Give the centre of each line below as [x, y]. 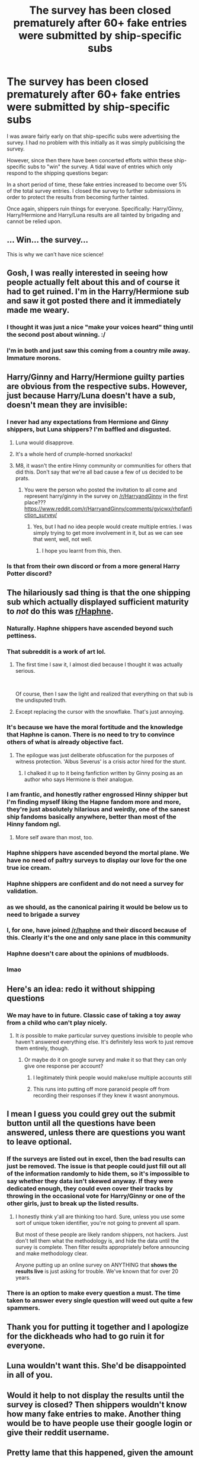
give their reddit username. [58, 1432]
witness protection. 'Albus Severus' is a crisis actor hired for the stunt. [101, 761]
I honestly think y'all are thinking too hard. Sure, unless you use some [100, 1216]
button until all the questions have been [81, 1123]
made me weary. [38, 310]
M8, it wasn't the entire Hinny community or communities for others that [103, 465]
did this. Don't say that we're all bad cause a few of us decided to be [99, 472]
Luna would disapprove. [45, 442]
